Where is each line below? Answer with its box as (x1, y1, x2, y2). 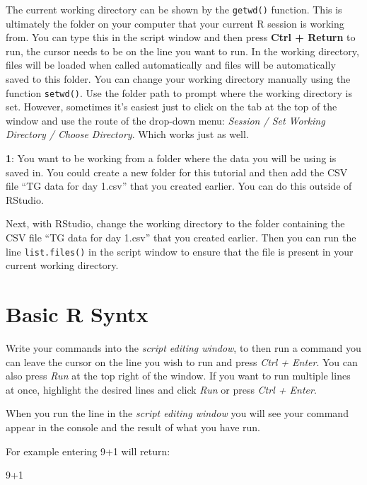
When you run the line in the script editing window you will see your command (6, 406, 349, 421)
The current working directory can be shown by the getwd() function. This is (6, 2, 342, 16)
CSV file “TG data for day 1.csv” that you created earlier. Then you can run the (6, 230, 356, 245)
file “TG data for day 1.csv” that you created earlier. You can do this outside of (6, 178, 352, 193)
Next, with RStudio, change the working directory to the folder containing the (6, 216, 345, 231)
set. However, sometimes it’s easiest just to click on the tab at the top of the (6, 99, 337, 114)
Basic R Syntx (6, 299, 148, 329)
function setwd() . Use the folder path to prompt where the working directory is (6, 85, 352, 100)
